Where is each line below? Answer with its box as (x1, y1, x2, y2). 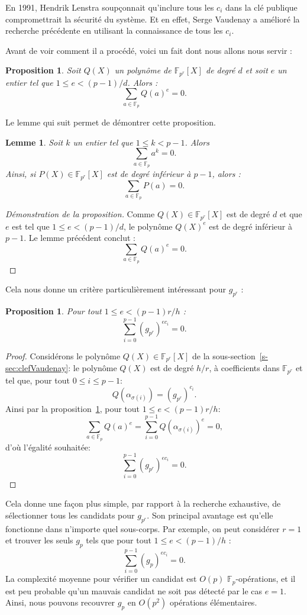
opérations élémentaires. (170, 596, 257, 608)
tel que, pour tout (5, 373, 70, 386)
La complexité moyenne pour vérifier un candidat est (5, 572, 197, 585)
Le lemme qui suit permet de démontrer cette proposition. (5, 116, 216, 128)
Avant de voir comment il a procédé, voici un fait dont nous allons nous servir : (5, 44, 293, 56)
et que (279, 208, 302, 220)
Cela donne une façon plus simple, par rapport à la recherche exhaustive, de (5, 497, 281, 510)
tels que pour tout (86, 534, 151, 546)
